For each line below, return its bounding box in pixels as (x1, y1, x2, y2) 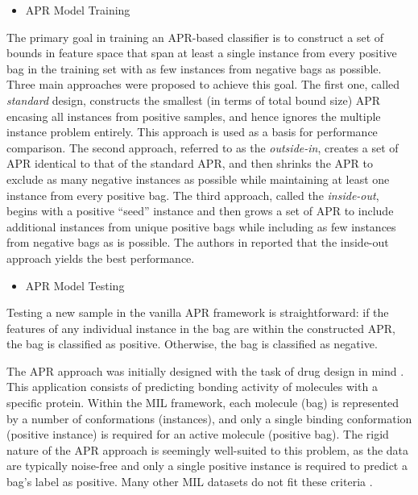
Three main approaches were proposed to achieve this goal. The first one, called (6, 76, 400, 93)
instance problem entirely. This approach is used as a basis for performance (6, 123, 378, 140)
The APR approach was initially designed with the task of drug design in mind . (6, 362, 404, 379)
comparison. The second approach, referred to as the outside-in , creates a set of (6, 139, 399, 156)
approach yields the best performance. (6, 249, 195, 266)
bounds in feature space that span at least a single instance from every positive (6, 44, 397, 61)
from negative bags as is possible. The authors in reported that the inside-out (6, 234, 389, 251)
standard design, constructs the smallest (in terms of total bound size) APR (6, 91, 381, 108)
